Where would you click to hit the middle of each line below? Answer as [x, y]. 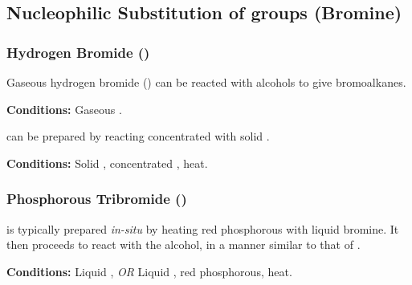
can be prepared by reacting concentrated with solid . [138, 136]
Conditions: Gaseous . [64, 109]
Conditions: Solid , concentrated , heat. [107, 163]
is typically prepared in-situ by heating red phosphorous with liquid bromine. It [203, 228]
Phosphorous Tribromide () [97, 199]
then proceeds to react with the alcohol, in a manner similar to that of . [184, 244]
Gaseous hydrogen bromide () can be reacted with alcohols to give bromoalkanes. [206, 82]
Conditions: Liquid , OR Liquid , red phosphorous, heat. [149, 271]
